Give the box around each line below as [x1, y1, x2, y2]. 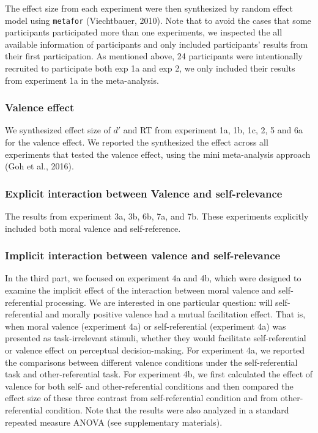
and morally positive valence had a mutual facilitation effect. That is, [45, 308, 306, 320]
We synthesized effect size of [5, 124, 111, 136]
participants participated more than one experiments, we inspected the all [5, 26, 283, 39]
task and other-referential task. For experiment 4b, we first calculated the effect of [5, 368, 313, 380]
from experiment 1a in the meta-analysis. [5, 73, 159, 86]
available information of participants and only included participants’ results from [5, 37, 308, 50]
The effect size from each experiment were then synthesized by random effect [5, 2, 293, 14]
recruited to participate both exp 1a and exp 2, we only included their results [5, 62, 295, 75]
